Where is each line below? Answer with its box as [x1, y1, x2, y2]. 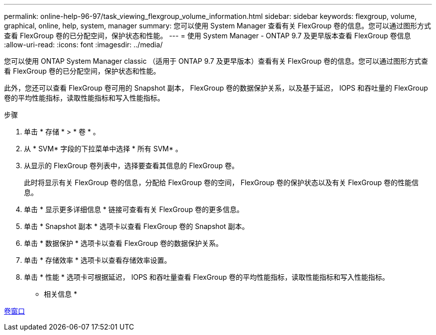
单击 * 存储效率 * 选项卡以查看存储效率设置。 [24, 256, 171, 264]
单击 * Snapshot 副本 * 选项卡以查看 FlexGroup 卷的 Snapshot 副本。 [24, 222, 249, 230]
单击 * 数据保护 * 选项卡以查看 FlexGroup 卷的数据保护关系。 [24, 239, 223, 247]
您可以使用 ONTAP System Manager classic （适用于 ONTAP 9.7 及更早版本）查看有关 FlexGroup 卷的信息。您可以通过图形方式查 [4, 57, 428, 65]
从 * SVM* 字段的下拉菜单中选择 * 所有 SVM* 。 [24, 144, 183, 153]
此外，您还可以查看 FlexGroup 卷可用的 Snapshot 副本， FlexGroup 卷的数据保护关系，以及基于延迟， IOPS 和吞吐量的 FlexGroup [4, 84, 428, 92]
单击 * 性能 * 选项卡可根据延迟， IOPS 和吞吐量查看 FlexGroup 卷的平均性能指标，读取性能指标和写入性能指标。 [24, 273, 389, 281]
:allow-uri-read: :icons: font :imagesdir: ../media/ [4, 40, 163, 49]
